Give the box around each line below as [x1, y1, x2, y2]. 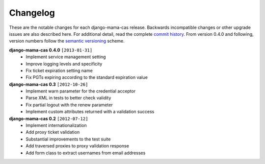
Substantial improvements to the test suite [26, 136, 111, 142]
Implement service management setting [26, 54, 106, 60]
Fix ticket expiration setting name [26, 68, 93, 73]
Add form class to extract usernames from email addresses [26, 150, 146, 156]
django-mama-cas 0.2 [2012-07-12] [9, 116, 88, 121]
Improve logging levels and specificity [26, 61, 103, 67]
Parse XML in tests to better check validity [26, 95, 111, 101]
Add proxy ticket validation [26, 129, 80, 135]
